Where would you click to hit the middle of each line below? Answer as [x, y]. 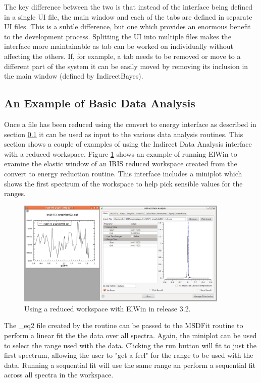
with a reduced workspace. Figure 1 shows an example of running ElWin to [121, 153]
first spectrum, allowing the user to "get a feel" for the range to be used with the [129, 355]
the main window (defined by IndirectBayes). [74, 76]
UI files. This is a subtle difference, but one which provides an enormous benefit [127, 26]
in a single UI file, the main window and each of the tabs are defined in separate [128, 16]
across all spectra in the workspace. [59, 375]
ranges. [15, 193]
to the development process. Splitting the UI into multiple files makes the [118, 36]
